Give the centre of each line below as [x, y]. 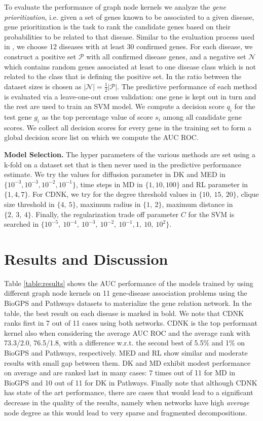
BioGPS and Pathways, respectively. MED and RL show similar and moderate [126, 352]
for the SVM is [211, 214]
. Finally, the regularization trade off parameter [105, 214]
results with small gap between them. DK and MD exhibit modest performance [127, 362]
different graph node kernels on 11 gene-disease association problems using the [126, 293]
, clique [248, 194]
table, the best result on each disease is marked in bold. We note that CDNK [124, 313]
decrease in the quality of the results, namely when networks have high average [127, 402]
